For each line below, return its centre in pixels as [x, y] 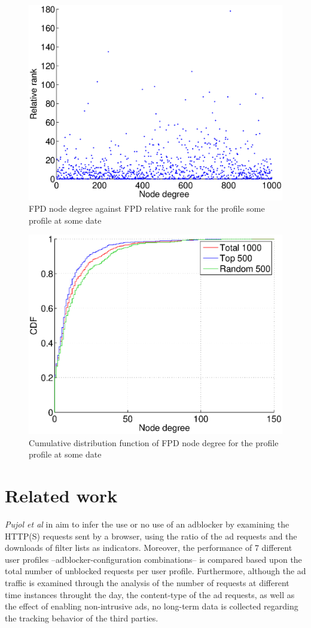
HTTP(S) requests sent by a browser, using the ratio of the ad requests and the [151, 536]
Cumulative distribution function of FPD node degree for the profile [154, 442]
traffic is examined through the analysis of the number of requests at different [147, 582]
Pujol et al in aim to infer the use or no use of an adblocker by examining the [147, 524]
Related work [61, 496]
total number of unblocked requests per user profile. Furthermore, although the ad [155, 571]
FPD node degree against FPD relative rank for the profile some [147, 208]
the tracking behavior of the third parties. [82, 618]
